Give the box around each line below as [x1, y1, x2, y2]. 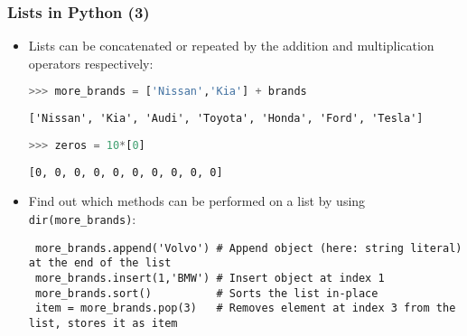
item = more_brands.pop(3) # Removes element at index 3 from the [34, 302, 456, 315]
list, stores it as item [28, 317, 178, 330]
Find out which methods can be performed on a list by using [28, 191, 366, 210]
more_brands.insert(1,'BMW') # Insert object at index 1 [34, 272, 385, 285]
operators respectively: [28, 53, 154, 72]
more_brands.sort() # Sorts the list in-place [34, 286, 378, 300]
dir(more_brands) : [28, 210, 136, 229]
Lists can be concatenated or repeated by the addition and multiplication [28, 36, 434, 55]
